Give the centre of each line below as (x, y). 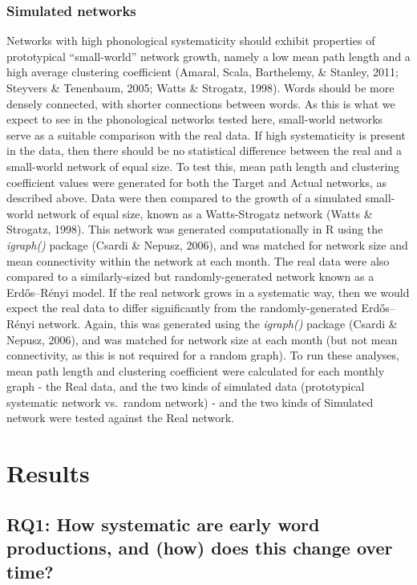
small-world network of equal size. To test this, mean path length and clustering (203, 166)
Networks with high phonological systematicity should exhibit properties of (191, 41)
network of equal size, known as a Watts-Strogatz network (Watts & (205, 213)
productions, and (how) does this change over (200, 548)
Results (48, 473)
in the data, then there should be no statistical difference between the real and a (204, 150)
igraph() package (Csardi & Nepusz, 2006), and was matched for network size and (207, 244)
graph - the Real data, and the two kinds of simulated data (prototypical (186, 386)
